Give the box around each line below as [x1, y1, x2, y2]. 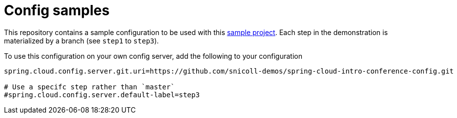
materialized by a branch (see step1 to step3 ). [4, 36, 159, 45]
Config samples [4, 2, 110, 19]
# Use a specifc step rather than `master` [4, 82, 175, 91]
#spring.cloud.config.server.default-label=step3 [4, 90, 200, 99]
